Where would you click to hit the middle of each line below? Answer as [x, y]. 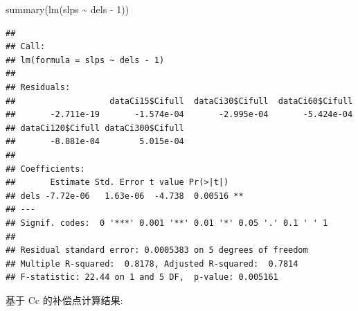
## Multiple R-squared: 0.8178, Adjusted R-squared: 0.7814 [152, 264]
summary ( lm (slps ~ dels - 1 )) [68, 9]
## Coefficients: [45, 169]
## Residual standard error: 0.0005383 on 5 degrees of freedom [157, 250]
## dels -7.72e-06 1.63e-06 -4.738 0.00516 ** [125, 196]
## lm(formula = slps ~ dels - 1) [85, 60]
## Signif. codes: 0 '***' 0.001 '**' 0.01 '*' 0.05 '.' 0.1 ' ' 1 [167, 223]
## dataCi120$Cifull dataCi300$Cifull [95, 128]
